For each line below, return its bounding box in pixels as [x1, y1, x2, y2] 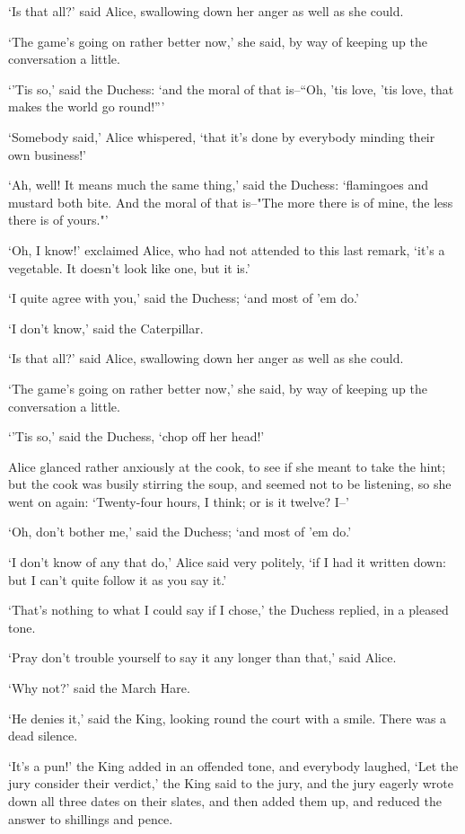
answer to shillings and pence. [8, 809, 173, 828]
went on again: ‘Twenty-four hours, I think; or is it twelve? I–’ [8, 492, 349, 510]
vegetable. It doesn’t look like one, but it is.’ [8, 258, 250, 277]
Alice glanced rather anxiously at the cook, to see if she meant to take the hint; [8, 457, 446, 475]
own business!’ [8, 145, 86, 164]
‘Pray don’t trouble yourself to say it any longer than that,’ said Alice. [8, 648, 397, 667]
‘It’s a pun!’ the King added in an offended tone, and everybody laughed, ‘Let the [8, 756, 459, 775]
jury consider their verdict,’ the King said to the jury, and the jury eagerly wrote [8, 774, 453, 793]
